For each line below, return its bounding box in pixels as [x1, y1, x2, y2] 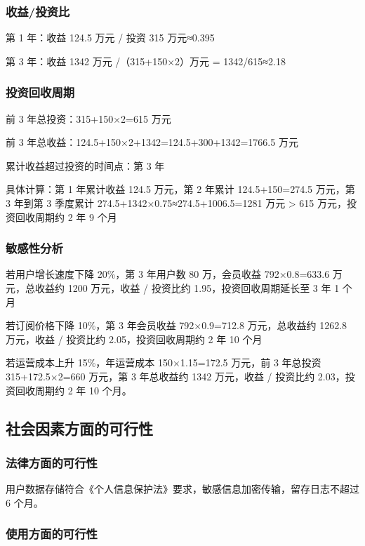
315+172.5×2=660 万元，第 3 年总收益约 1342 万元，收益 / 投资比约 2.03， [6, 368, 345, 383]
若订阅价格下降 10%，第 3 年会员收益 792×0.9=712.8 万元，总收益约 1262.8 [6, 318, 347, 333]
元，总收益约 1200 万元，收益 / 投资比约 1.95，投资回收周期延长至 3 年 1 [6, 281, 340, 295]
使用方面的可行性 [6, 525, 98, 542]
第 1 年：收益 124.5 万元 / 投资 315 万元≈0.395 [6, 30, 215, 45]
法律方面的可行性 [6, 453, 98, 471]
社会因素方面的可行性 [6, 417, 153, 439]
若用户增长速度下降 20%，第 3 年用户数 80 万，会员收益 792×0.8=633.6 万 [6, 267, 343, 281]
